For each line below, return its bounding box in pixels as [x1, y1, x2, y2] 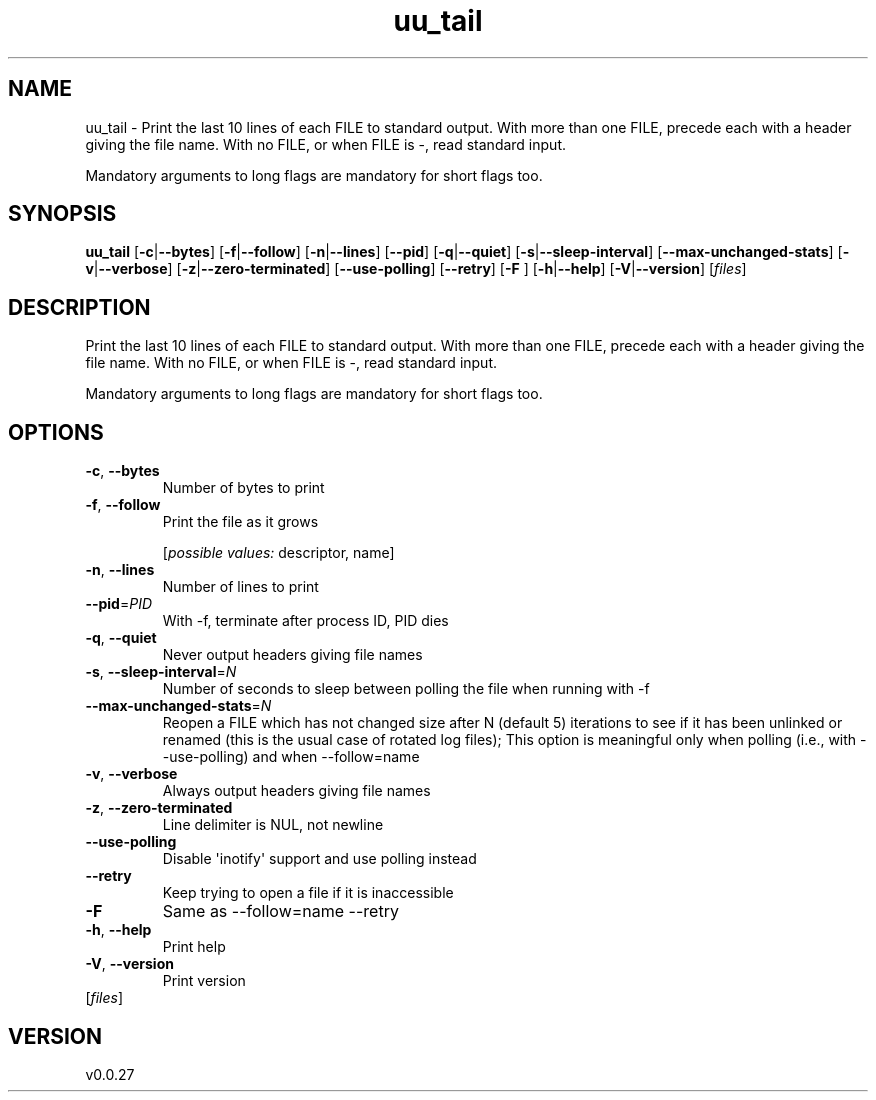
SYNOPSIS [8, 201, 117, 227]
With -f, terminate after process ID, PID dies [162, 612, 449, 630]
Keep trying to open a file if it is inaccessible [162, 884, 454, 902]
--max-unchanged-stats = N [85, 697, 272, 715]
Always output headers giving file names [162, 782, 431, 800]
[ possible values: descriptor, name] [162, 544, 395, 562]
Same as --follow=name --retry [162, 901, 399, 922]
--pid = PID [85, 595, 153, 613]
